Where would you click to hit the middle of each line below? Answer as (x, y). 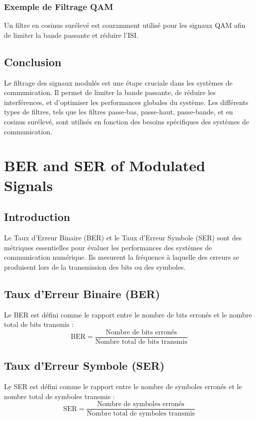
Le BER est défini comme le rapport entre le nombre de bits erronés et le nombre (128, 314)
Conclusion (33, 61)
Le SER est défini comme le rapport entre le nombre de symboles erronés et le (123, 386)
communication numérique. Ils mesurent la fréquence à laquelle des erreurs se (122, 257)
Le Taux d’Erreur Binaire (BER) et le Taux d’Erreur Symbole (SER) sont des (123, 237)
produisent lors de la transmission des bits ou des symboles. (95, 266)
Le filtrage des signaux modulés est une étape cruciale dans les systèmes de (118, 82)
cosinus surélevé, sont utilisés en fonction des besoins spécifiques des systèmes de (127, 121)
